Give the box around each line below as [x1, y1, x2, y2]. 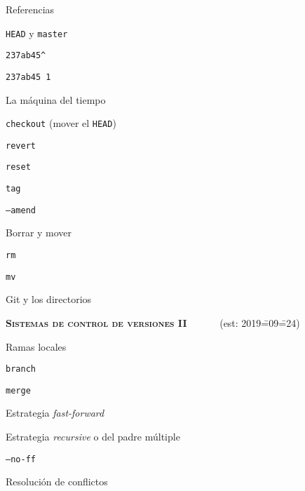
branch [6, 364, 36, 375]
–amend [6, 205, 36, 215]
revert [6, 140, 36, 151]
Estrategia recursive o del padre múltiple [6, 429, 180, 444]
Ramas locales [6, 339, 67, 354]
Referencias [6, 2, 55, 16]
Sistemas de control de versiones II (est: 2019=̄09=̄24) [6, 315, 300, 330]
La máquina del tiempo [6, 92, 106, 107]
